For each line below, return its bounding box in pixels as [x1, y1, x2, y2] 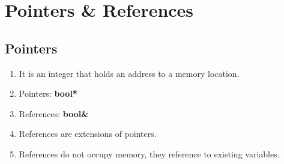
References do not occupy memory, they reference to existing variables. [19, 147, 280, 160]
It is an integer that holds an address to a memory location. [19, 67, 240, 79]
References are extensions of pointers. [19, 127, 157, 140]
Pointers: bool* [19, 87, 77, 100]
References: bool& [19, 107, 89, 120]
